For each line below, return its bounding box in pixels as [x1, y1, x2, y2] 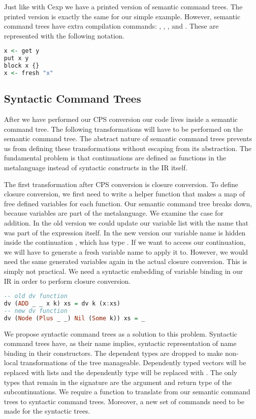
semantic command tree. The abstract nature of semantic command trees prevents [4, 133, 252, 144]
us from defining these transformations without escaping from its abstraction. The [4, 143, 252, 153]
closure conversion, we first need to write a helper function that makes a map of [4, 189, 245, 199]
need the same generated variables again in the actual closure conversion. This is [4, 256, 247, 267]
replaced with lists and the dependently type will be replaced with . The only [4, 367, 237, 378]
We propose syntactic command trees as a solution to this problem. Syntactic [4, 328, 237, 339]
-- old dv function [4, 293, 67, 300]
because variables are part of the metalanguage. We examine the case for [4, 208, 224, 218]
